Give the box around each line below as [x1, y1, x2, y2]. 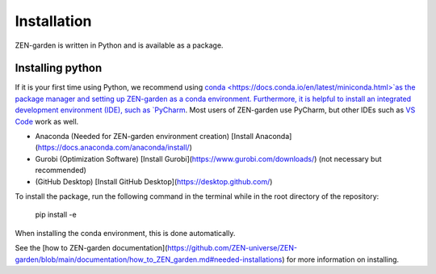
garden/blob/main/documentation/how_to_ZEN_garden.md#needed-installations [15, 255, 283, 264]
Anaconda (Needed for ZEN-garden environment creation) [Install [35, 132, 254, 141]
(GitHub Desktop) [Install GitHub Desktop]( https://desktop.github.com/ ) [35, 176, 273, 186]
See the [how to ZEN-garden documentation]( [15, 243, 168, 253]
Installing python [15, 61, 103, 75]
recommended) [35, 166, 86, 175]
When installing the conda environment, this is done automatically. [15, 228, 236, 238]
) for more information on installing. [281, 255, 400, 264]
